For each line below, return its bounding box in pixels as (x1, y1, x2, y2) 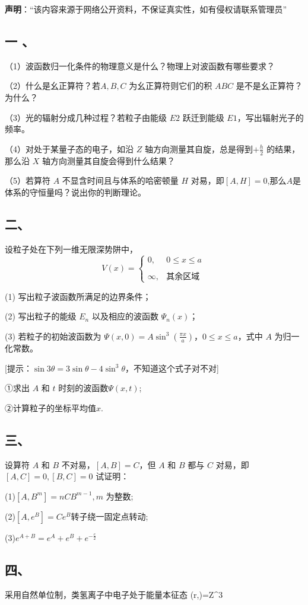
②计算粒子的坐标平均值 (5, 401, 96, 414)
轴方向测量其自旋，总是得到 (144, 142, 253, 155)
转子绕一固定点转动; (71, 510, 148, 522)
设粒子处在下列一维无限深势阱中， (5, 242, 138, 255)
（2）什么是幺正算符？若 (5, 79, 100, 92)
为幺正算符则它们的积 (129, 79, 212, 92)
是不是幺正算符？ (236, 79, 303, 92)
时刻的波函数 (58, 382, 109, 394)
